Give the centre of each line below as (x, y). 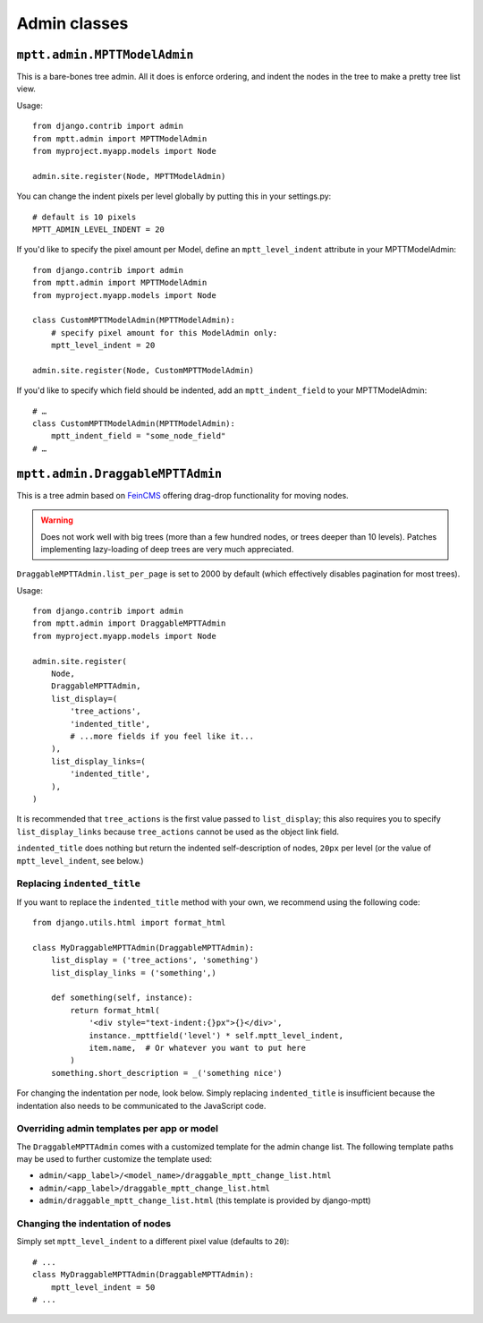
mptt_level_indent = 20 (103, 346)
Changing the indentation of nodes (94, 1224)
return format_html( (115, 1010)
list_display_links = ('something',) (133, 973)
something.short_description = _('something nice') (166, 1073)
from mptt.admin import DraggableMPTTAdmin (129, 623)
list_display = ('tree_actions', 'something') (155, 960)
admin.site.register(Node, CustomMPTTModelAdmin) (144, 370)
